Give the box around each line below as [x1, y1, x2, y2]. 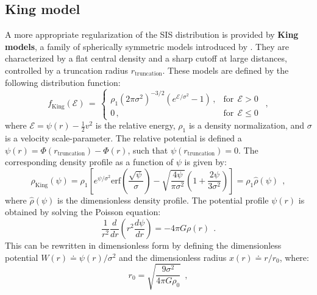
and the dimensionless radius [119, 251, 227, 263]
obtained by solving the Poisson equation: [5, 205, 161, 218]
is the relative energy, [95, 119, 176, 132]
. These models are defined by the [162, 63, 289, 76]
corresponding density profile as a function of [5, 155, 174, 168]
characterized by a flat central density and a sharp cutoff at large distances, [5, 52, 287, 65]
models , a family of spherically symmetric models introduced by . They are [5, 40, 289, 52]
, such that [127, 143, 168, 156]
